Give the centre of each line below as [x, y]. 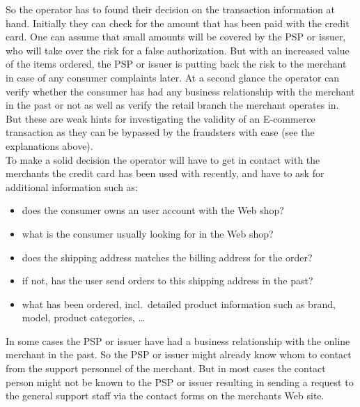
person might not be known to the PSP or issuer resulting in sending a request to [180, 382]
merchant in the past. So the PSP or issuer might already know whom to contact [179, 354]
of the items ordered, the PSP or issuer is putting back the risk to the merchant [176, 64]
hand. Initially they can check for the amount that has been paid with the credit [178, 23]
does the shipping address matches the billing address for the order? [167, 257]
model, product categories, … [83, 317]
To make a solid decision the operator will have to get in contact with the [163, 159]
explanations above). [49, 145]
